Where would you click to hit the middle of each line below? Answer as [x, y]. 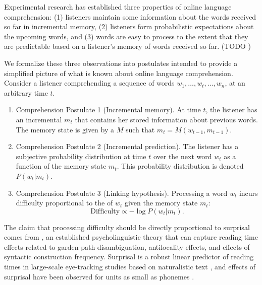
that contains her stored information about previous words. [166, 119]
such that [140, 129]
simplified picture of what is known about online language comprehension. [119, 73]
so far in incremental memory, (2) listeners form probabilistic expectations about [129, 26]
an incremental [39, 119]
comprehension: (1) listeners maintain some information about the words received [130, 16]
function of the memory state [61, 166]
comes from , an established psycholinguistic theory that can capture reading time [131, 237]
